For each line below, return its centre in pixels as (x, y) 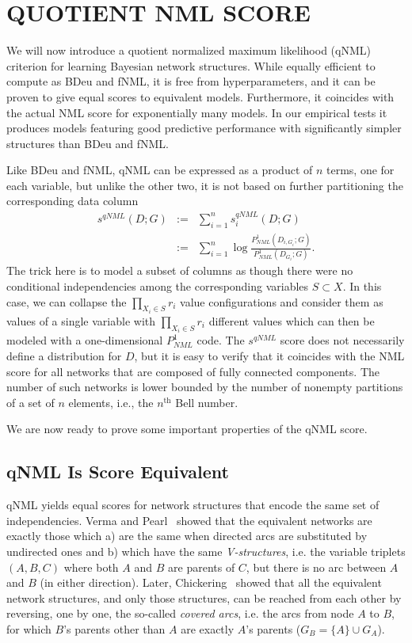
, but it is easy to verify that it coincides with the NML (269, 356)
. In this (362, 285)
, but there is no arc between (316, 567)
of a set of (31, 402)
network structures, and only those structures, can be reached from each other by (204, 597)
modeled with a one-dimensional (85, 340)
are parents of (202, 567)
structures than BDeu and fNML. (88, 143)
